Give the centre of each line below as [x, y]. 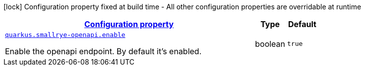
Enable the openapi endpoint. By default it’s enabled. [103, 51]
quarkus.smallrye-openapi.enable [65, 35]
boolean [270, 44]
